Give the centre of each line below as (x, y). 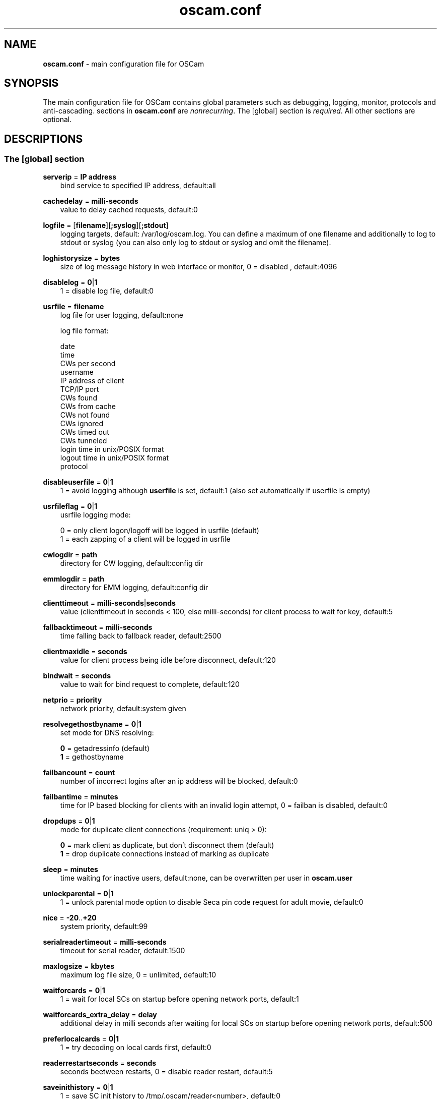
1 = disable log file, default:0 (107, 291)
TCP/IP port (80, 389)
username (77, 372)
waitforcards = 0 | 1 (74, 990)
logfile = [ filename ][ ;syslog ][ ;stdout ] (106, 225)
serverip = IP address (80, 177)
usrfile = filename (73, 306)
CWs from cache (88, 406)
